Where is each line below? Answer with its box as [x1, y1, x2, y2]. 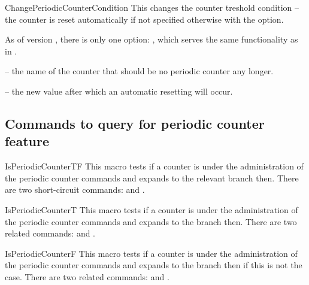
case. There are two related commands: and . [5, 270, 169, 283]
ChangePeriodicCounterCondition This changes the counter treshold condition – [5, 1, 299, 13]
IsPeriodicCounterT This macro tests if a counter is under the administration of [5, 203, 298, 216]
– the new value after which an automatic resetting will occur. [5, 84, 233, 97]
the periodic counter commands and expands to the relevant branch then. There [5, 171, 299, 184]
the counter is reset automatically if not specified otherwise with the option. [5, 13, 284, 25]
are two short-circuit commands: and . [5, 183, 145, 196]
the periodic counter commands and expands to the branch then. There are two [5, 215, 297, 228]
